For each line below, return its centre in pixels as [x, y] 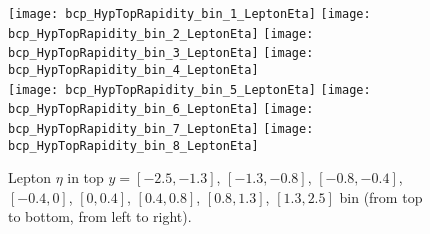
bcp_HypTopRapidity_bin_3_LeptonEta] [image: [161, 53]
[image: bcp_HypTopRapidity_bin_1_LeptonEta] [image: [189, 14]
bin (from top [381, 196]
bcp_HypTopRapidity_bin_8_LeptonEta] [133, 145]
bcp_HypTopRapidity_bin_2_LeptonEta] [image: [161, 33]
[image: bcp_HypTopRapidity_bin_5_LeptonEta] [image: [189, 89]
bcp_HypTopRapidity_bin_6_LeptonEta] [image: [161, 109]
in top [85, 177]
